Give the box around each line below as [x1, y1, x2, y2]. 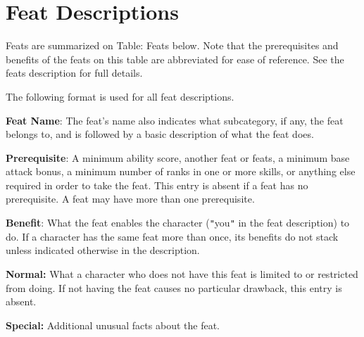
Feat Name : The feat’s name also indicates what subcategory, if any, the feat [6, 113, 344, 127]
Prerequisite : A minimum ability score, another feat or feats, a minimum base [6, 150, 350, 165]
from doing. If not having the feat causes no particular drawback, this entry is [6, 280, 342, 295]
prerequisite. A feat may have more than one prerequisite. [6, 191, 255, 206]
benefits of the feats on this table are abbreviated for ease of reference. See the [6, 51, 344, 66]
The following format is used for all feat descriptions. [6, 89, 234, 103]
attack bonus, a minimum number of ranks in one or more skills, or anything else [6, 164, 356, 179]
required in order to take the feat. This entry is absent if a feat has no [6, 177, 308, 192]
